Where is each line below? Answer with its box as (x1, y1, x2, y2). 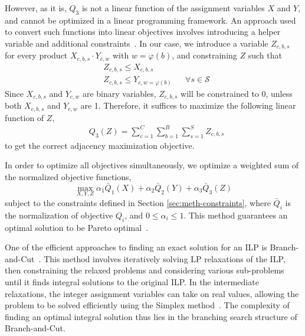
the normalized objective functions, (5, 170, 132, 182)
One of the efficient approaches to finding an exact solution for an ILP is (5, 241, 267, 253)
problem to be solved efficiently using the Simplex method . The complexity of (5, 299, 290, 311)
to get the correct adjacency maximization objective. (5, 139, 195, 151)
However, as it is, (5, 2, 67, 14)
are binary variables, (82, 87, 156, 99)
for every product (5, 49, 68, 61)
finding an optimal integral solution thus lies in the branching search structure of (5, 310, 297, 322)
